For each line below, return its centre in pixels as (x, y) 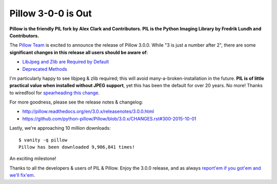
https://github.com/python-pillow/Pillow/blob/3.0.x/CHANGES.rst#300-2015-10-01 (110, 118)
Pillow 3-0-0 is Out (51, 13)
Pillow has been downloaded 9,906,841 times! (77, 147)
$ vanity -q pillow (43, 140)
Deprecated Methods (45, 69)
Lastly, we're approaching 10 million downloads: (60, 128)
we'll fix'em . (22, 175)
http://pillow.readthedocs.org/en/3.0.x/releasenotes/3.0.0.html (88, 111)
